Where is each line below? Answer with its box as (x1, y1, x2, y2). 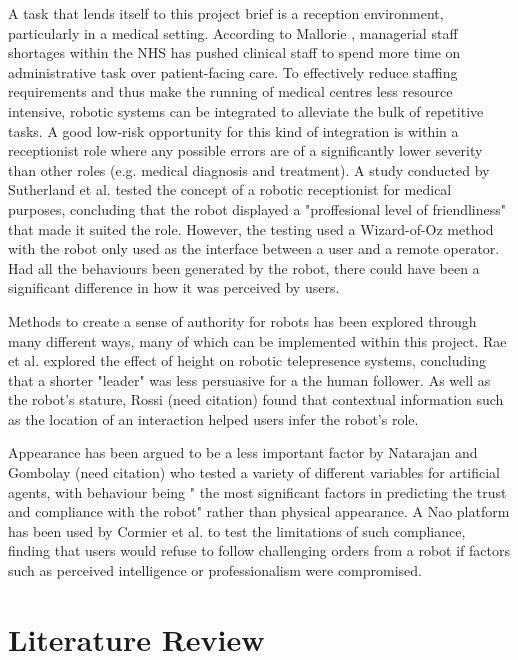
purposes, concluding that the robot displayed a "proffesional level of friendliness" (8, 198, 507, 219)
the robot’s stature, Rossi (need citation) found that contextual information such (8, 389, 504, 410)
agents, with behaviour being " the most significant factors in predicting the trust (8, 481, 507, 502)
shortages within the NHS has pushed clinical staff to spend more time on (8, 42, 461, 63)
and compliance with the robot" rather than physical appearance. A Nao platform (8, 501, 510, 522)
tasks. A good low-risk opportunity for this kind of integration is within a (8, 120, 459, 141)
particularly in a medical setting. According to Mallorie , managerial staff (8, 22, 458, 43)
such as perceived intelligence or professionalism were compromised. (8, 560, 422, 581)
